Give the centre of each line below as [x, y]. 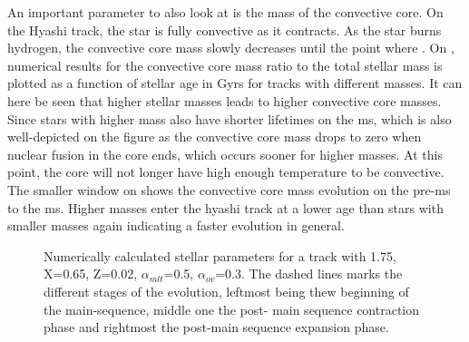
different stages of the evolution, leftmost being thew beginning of [226, 291]
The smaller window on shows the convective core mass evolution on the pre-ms [229, 189]
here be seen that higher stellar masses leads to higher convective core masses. [225, 100]
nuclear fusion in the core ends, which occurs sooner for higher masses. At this [225, 154]
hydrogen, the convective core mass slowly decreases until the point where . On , [231, 48]
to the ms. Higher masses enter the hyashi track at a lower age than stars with [225, 207]
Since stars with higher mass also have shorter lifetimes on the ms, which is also [230, 118]
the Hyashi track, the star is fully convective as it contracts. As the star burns [225, 29]
